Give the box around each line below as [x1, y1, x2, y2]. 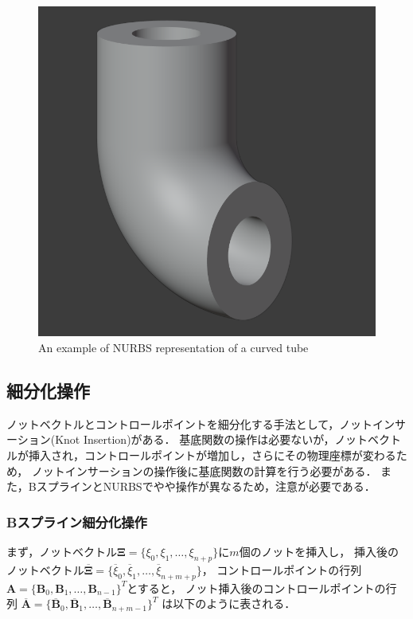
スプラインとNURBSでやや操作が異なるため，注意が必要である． [36, 478, 376, 495]
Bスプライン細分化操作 [6, 511, 147, 531]
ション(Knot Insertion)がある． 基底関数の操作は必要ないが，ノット [17, 431, 368, 448]
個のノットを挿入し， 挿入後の [239, 543, 399, 559]
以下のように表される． [173, 595, 296, 612]
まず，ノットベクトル [6, 543, 118, 559]
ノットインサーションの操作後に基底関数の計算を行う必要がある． [31, 462, 377, 479]
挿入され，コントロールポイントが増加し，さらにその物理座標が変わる [28, 446, 396, 463]
